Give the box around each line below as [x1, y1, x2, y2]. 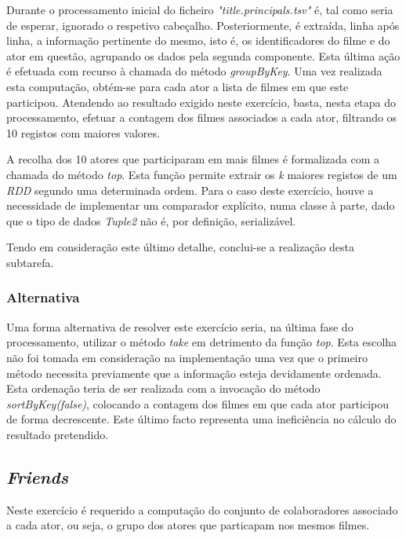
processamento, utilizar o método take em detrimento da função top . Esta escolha [6, 334, 397, 350]
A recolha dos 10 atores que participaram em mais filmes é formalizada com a [6, 151, 380, 167]
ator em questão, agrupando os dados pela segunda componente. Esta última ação [6, 47, 401, 64]
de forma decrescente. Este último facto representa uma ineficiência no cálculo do [6, 411, 397, 427]
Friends [6, 464, 68, 489]
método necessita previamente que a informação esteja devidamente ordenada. [6, 364, 382, 381]
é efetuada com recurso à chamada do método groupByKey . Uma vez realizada [6, 63, 382, 79]
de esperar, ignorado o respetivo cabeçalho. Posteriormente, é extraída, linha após [6, 16, 400, 33]
